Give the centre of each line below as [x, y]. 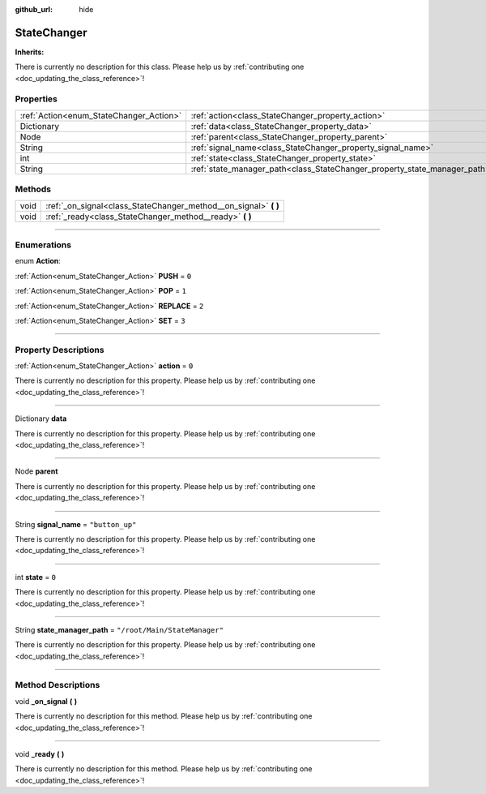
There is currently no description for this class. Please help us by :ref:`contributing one [160, 67]
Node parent [36, 471]
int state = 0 [36, 577]
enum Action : [38, 261]
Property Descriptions [60, 350]
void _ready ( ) [40, 753]
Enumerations [43, 245]
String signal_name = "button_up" [76, 524]
